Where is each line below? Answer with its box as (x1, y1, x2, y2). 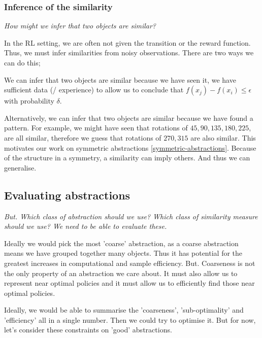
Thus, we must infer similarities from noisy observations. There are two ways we (4, 47, 254, 58)
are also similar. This (190, 132, 256, 143)
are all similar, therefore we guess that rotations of (4, 132, 161, 143)
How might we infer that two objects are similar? (4, 20, 156, 31)
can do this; (4, 57, 41, 67)
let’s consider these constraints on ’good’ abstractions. (4, 324, 172, 335)
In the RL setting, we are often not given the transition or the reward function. (4, 37, 251, 48)
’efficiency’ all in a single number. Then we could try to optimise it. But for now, (4, 314, 256, 325)
